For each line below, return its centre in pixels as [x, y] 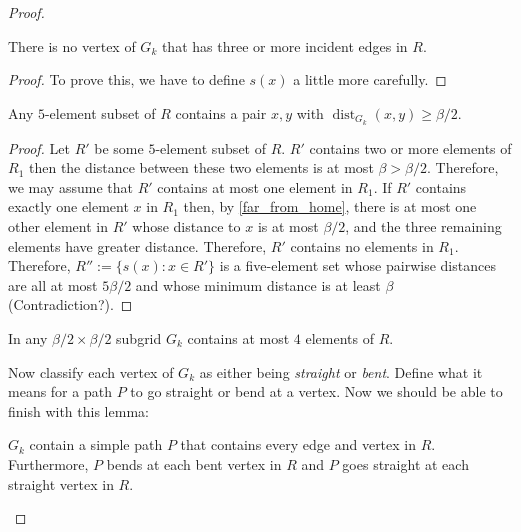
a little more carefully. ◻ [370, 79]
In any [28, 337]
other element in [58, 226]
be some [119, 147]
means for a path [60, 391]
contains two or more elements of [410, 147]
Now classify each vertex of [91, 371]
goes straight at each [405, 463]
